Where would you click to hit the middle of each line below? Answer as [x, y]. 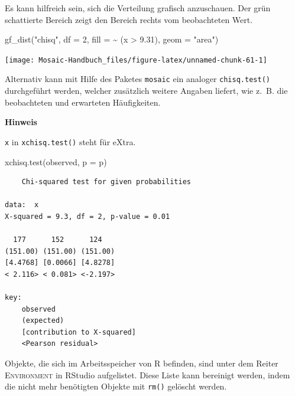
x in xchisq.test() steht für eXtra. [70, 141]
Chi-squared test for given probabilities [106, 182]
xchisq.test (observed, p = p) [56, 161]
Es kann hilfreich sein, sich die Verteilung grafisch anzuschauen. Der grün [138, 8]
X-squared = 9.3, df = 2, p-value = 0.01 [87, 216]
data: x [22, 205]
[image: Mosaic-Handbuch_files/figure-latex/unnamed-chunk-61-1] [136, 60]
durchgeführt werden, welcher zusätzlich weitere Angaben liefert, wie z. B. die [146, 91]
